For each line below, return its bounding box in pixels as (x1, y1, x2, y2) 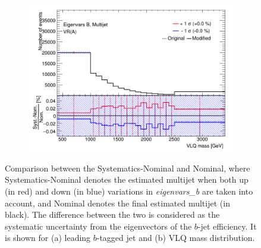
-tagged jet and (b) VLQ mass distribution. (96, 231, 255, 244)
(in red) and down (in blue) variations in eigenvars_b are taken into (5, 185, 253, 197)
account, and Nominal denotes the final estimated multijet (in (5, 196, 230, 209)
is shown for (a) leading (5, 231, 91, 244)
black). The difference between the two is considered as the (5, 208, 220, 221)
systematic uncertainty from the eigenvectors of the (5, 220, 192, 232)
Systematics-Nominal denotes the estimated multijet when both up (5, 173, 249, 186)
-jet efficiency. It (197, 220, 257, 232)
